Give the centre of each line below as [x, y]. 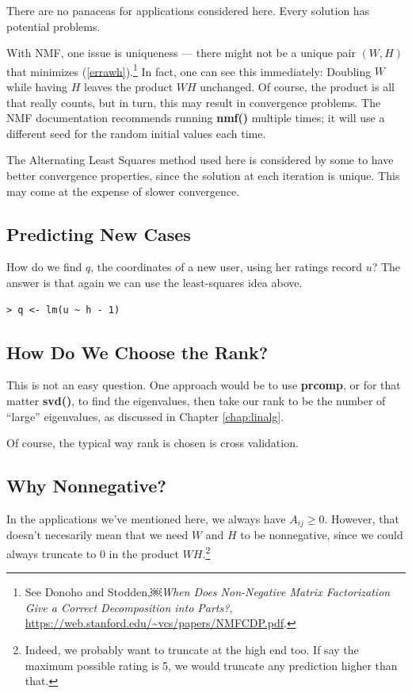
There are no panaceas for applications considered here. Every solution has [188, 10]
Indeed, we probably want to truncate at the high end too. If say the [192, 650]
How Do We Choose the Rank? [137, 352]
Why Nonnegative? [86, 486]
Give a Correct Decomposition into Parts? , [129, 607]
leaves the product [128, 87]
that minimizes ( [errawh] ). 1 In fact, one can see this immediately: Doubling [189, 70]
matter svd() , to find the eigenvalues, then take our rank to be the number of [196, 400]
